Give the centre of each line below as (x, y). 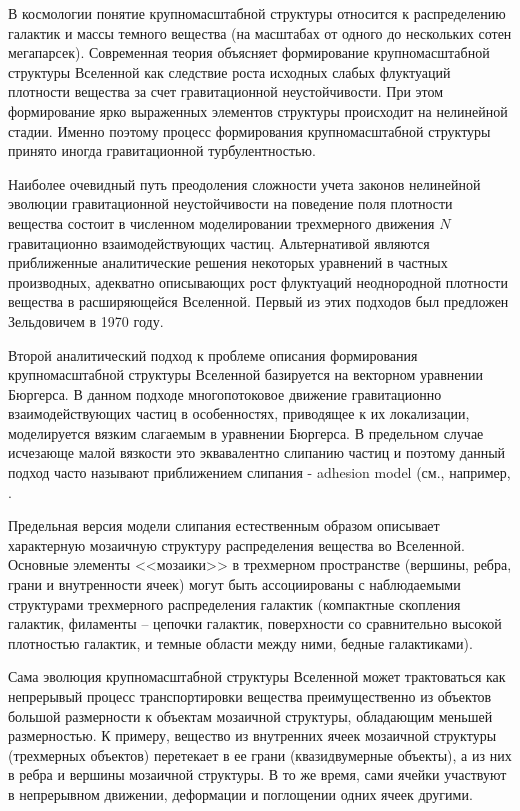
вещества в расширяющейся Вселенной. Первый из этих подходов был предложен (258, 301)
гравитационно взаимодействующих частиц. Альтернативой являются (219, 242)
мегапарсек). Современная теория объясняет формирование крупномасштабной (249, 52)
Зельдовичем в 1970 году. (86, 320)
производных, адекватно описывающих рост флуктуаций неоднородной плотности (258, 281)
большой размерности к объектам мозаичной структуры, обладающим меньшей (250, 715)
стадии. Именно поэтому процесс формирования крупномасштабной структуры (249, 130)
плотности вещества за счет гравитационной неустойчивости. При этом (226, 91)
